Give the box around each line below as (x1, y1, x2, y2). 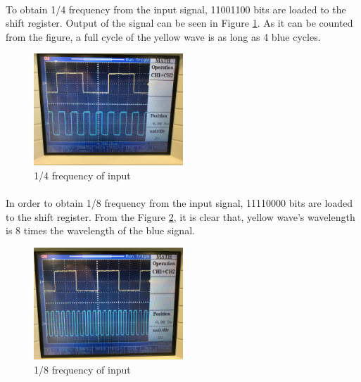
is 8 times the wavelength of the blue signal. (6, 223, 195, 238)
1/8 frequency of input (34, 362, 131, 376)
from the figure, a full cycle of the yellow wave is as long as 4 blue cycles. (6, 29, 321, 44)
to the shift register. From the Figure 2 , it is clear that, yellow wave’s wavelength (6, 209, 355, 224)
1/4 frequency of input (34, 167, 131, 182)
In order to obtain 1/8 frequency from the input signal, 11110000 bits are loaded (6, 196, 353, 210)
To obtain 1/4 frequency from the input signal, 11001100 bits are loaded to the (6, 1, 346, 16)
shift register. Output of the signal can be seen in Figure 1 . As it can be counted (6, 15, 353, 30)
